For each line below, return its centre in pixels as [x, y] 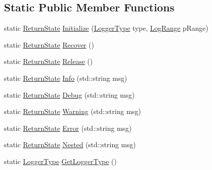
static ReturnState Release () [48, 61]
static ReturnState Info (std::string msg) [66, 78]
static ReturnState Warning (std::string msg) [73, 111]
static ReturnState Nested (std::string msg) [70, 144]
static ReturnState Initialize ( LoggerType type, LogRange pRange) [106, 28]
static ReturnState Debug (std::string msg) [70, 94]
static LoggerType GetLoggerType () [60, 161]
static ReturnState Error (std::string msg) [68, 128]
